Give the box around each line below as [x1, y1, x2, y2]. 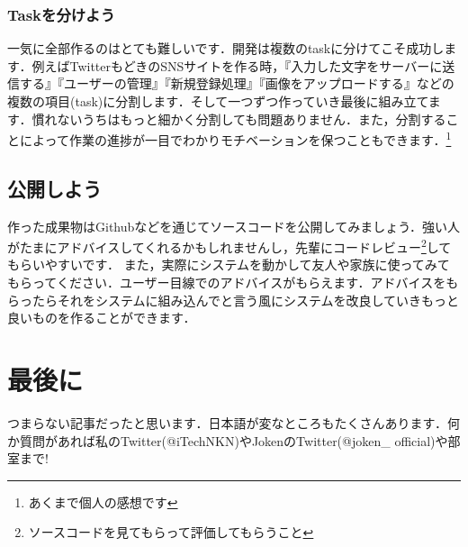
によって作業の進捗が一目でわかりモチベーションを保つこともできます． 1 [19, 128, 452, 149]
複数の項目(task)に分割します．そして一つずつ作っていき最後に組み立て [7, 92, 428, 110]
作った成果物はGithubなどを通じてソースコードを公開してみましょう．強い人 [7, 216, 461, 235]
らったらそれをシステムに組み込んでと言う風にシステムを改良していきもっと [7, 290, 460, 309]
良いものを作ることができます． [7, 308, 196, 327]
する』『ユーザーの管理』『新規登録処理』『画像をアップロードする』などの [19, 74, 454, 93]
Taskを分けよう [7, 3, 115, 25]
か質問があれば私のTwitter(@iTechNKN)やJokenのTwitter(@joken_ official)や [7, 431, 448, 450]
